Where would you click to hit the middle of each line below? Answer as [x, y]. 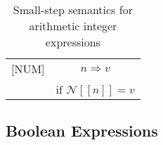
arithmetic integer [73, 26]
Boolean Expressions [82, 131]
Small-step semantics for [73, 10]
